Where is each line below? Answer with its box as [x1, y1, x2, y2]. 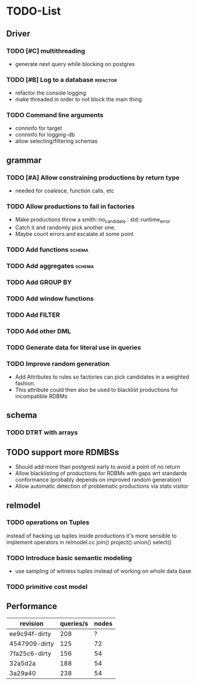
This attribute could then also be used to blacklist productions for [15, 386, 179, 393]
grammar [6, 155, 42, 165]
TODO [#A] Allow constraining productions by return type [6, 173, 180, 181]
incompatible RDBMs [15, 393, 68, 400]
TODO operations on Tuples [6, 518, 90, 527]
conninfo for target [15, 124, 62, 132]
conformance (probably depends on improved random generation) [15, 476, 182, 484]
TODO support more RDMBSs [6, 447, 119, 457]
